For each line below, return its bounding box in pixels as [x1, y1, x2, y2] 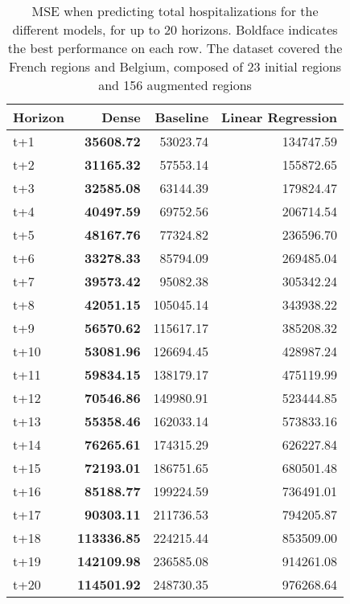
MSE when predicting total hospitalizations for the [31, 2, 319, 20]
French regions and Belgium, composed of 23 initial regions [8, 57, 342, 76]
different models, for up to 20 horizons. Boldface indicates [12, 20, 338, 39]
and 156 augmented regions [98, 76, 252, 94]
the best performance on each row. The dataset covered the [7, 39, 343, 57]
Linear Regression [221, 108, 338, 126]
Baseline [154, 108, 209, 126]
